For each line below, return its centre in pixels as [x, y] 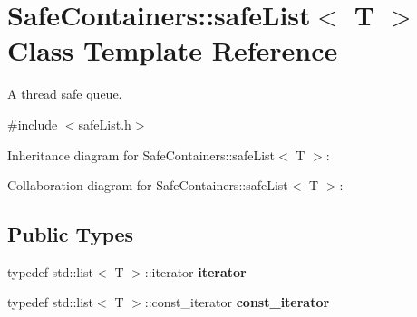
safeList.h [105, 124]
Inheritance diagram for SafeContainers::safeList [141, 154]
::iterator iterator [195, 271]
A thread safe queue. [65, 94]
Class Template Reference [173, 50]
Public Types [71, 234]
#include [33, 124]
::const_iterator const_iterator [237, 302]
